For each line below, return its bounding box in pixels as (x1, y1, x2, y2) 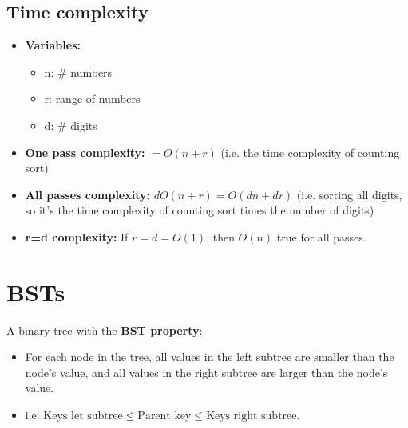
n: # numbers (44, 63, 113, 80)
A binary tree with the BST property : (6, 321, 203, 338)
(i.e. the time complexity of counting (220, 143, 400, 160)
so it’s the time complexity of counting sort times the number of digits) (25, 202, 374, 218)
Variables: (25, 37, 81, 53)
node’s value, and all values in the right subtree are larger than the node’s (25, 363, 388, 380)
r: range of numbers (44, 90, 141, 107)
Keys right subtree (206, 410, 297, 422)
